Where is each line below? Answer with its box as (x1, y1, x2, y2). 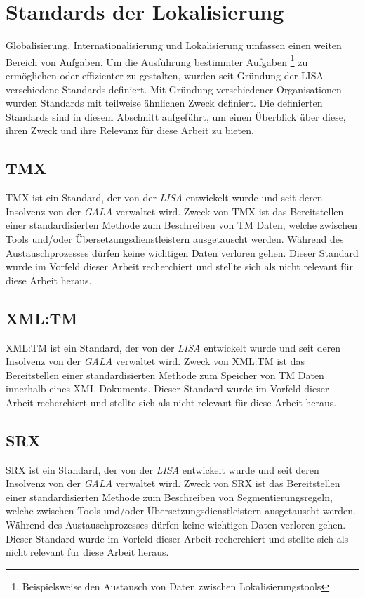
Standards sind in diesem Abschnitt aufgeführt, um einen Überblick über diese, (6, 109, 346, 124)
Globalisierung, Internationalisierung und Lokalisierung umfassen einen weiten (6, 38, 342, 53)
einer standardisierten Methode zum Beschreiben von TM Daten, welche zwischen (6, 218, 357, 232)
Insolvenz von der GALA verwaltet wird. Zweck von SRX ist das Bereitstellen (6, 476, 340, 491)
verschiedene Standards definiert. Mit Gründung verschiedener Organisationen (6, 81, 342, 96)
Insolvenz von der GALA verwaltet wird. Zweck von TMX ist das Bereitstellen (6, 204, 344, 218)
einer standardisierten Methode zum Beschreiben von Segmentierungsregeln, (6, 489, 333, 504)
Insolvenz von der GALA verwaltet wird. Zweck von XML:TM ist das (6, 354, 305, 368)
